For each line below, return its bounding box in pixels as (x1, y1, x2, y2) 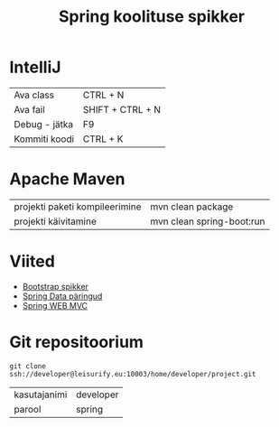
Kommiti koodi (14, 133, 75, 145)
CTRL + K (82, 133, 124, 145)
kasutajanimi (14, 388, 68, 401)
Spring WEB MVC (22, 300, 88, 311)
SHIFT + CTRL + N (82, 103, 161, 116)
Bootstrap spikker (22, 281, 88, 292)
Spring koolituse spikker (58, 6, 246, 27)
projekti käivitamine (14, 215, 98, 227)
